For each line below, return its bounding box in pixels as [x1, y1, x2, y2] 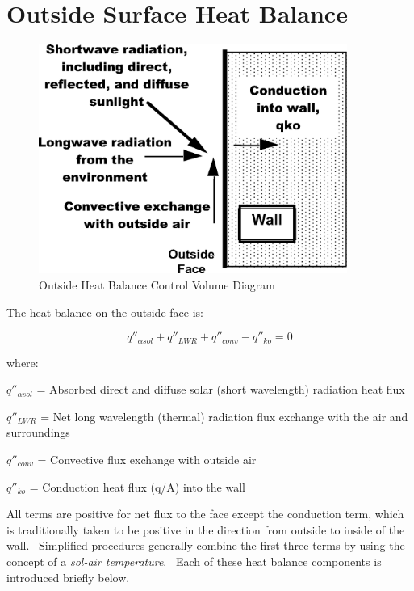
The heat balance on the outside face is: [6, 303, 203, 320]
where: [6, 353, 39, 370]
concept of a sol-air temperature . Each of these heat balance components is [6, 552, 382, 569]
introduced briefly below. [6, 568, 130, 585]
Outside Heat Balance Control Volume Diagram [39, 276, 275, 293]
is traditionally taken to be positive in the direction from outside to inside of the [6, 521, 405, 538]
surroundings [6, 424, 70, 441]
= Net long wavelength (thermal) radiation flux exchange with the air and [40, 407, 408, 424]
